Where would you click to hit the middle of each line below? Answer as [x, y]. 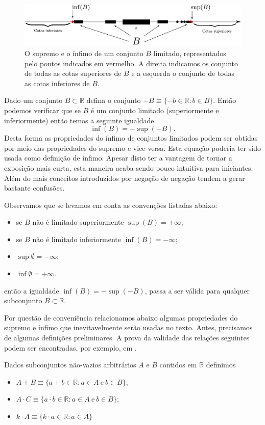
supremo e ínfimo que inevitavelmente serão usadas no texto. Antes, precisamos [128, 327]
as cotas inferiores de [57, 83]
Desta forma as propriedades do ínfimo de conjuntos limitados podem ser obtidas [131, 138]
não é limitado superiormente [78, 222]
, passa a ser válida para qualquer [197, 290]
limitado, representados [190, 53]
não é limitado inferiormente [77, 239]
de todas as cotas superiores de [73, 73]
